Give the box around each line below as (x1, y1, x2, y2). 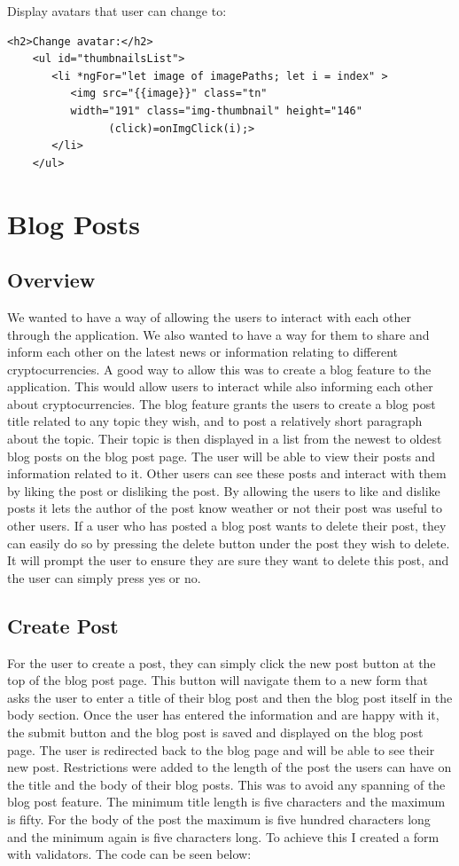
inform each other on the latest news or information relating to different (7, 342, 398, 361)
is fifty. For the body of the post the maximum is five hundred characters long (7, 809, 431, 828)
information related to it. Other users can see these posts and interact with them (7, 464, 447, 483)
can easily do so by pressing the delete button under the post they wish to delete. (7, 533, 450, 552)
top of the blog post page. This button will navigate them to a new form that (7, 671, 429, 689)
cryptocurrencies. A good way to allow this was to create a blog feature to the (7, 359, 432, 378)
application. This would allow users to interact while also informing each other (7, 377, 433, 396)
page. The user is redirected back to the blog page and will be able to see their (7, 740, 435, 759)
